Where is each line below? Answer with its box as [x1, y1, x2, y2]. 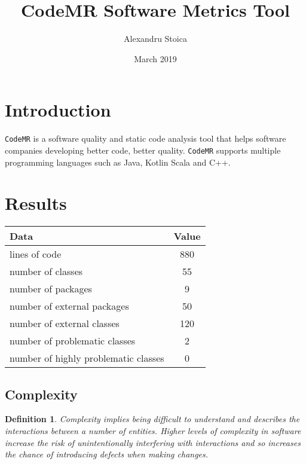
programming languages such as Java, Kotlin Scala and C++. [5, 155, 231, 168]
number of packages [10, 282, 92, 296]
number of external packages [10, 299, 129, 313]
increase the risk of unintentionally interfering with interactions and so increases [5, 436, 301, 448]
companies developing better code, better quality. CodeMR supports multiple [5, 144, 281, 156]
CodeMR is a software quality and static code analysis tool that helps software [5, 132, 286, 145]
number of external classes [10, 316, 120, 331]
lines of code [10, 247, 62, 261]
